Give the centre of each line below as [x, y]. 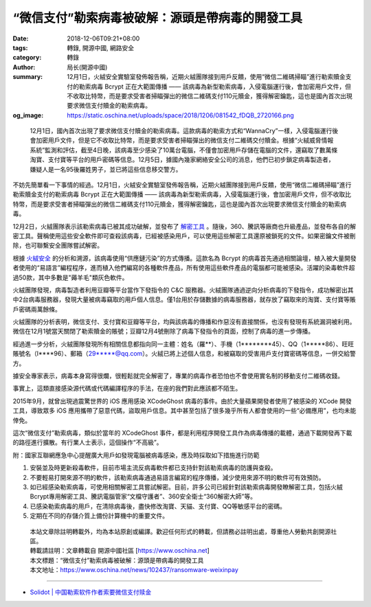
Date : [21, 38]
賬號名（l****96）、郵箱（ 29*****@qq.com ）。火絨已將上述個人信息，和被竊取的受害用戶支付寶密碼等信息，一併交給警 [184, 354]
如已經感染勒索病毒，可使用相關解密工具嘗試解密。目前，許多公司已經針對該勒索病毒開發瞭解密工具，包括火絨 [186, 487]
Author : [24, 67]
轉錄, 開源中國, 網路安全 [100, 47]
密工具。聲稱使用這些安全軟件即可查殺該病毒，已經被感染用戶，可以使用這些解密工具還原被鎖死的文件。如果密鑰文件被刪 [184, 236]
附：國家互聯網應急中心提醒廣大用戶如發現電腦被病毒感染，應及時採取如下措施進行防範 [136, 455]
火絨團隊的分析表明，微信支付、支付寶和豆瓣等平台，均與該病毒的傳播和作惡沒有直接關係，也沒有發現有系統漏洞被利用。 [184, 322]
